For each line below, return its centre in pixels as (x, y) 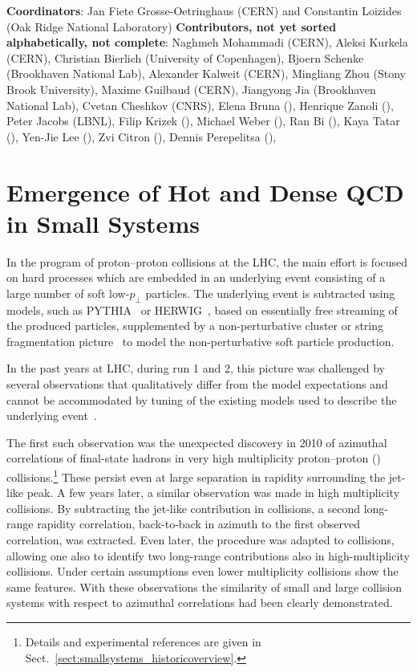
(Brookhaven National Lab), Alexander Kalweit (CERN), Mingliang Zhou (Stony (206, 73)
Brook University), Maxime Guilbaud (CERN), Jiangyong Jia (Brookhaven (191, 89)
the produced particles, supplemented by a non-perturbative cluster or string (195, 326)
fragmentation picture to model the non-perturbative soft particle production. (200, 341)
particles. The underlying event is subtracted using (270, 293)
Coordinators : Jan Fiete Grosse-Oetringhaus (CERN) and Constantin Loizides (204, 10)
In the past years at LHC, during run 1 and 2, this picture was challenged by (196, 368)
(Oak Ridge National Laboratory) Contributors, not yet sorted (172, 26)
